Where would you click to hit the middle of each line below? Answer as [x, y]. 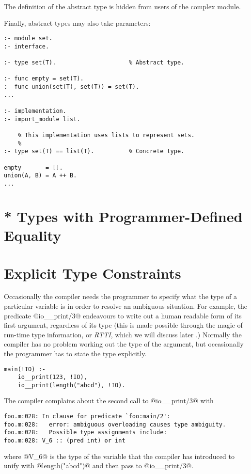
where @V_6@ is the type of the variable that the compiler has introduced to [119, 456]
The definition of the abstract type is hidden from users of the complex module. [122, 6]
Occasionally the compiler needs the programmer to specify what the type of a [121, 296]
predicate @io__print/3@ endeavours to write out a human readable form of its [123, 315]
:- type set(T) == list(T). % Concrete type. [94, 151]
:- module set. [28, 39]
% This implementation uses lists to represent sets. [106, 135]
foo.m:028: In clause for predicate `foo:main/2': [87, 417]
